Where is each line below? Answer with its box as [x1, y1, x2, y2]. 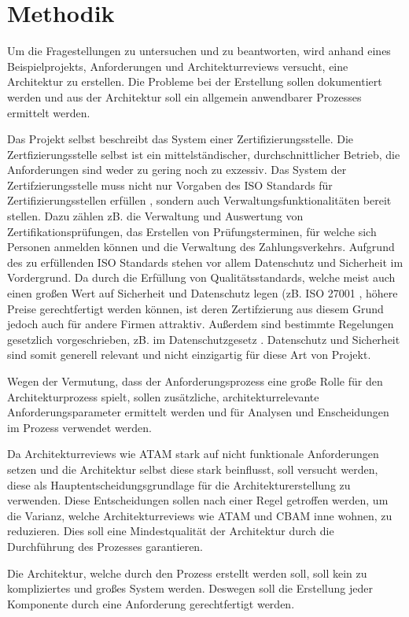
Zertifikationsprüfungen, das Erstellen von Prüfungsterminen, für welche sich [7, 223, 377, 239]
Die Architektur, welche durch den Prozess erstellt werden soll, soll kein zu [7, 564, 367, 581]
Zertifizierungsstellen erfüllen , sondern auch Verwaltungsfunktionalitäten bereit [7, 192, 392, 209]
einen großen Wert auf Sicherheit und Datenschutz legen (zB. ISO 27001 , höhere [7, 285, 398, 301]
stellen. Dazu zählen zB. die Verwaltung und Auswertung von [7, 208, 304, 224]
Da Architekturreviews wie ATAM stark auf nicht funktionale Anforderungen [7, 445, 379, 462]
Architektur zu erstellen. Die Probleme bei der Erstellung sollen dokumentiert [7, 73, 382, 90]
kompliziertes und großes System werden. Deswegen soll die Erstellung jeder [7, 580, 373, 597]
